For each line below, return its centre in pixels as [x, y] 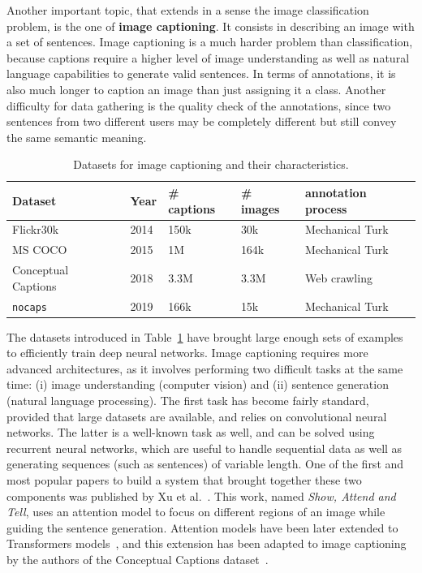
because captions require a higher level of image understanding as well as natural [208, 57]
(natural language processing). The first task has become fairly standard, [188, 401]
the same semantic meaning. [77, 137]
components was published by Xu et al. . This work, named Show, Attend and [201, 495]
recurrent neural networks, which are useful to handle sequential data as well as [205, 448]
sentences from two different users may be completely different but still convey [202, 121]
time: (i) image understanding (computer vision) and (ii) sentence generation [198, 384]
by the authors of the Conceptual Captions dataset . [138, 559]
